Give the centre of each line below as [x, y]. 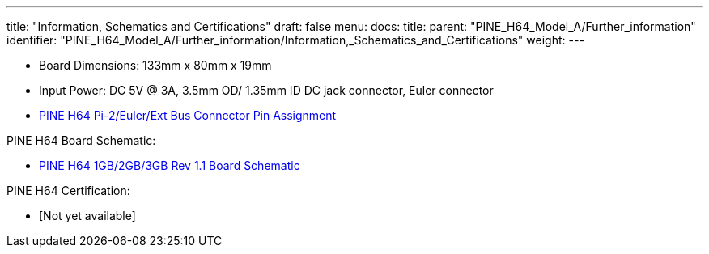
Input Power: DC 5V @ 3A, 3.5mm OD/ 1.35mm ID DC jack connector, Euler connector [266, 90]
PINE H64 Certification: [68, 190]
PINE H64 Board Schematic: [81, 140]
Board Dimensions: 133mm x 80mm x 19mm [155, 65]
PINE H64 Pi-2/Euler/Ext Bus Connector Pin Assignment [188, 115]
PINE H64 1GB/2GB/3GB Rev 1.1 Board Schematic [170, 165]
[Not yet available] [87, 216]
